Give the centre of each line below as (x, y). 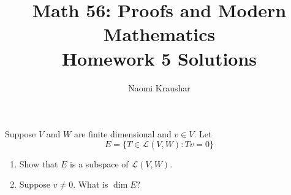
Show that (39, 163)
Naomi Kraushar (159, 87)
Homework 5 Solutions (159, 58)
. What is (91, 184)
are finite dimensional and (123, 134)
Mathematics (159, 34)
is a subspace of (99, 163)
